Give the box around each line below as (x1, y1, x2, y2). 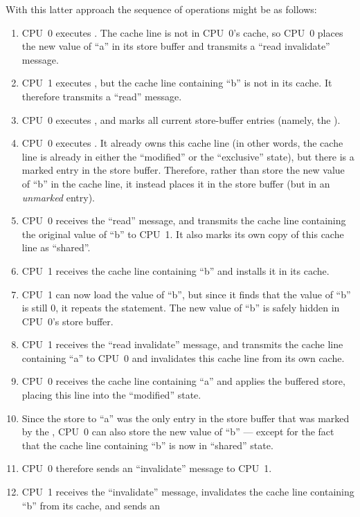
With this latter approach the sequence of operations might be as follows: (6, 2, 317, 16)
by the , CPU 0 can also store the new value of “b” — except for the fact (21, 424, 334, 439)
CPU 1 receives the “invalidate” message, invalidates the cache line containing (21, 484, 354, 499)
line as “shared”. (21, 240, 91, 255)
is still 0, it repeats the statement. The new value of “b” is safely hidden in (21, 300, 340, 315)
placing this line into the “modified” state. (21, 388, 201, 402)
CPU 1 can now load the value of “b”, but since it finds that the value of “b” (21, 287, 351, 301)
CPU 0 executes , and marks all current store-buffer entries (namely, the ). (21, 112, 341, 127)
